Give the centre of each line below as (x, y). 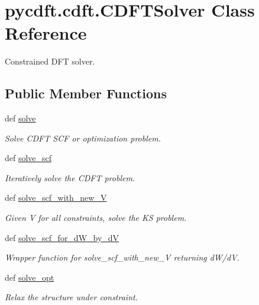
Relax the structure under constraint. (71, 297)
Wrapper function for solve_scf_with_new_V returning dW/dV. (122, 257)
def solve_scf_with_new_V (56, 198)
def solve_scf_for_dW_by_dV (62, 237)
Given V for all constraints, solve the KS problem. (96, 218)
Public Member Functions (86, 93)
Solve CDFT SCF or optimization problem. (83, 138)
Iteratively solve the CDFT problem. (70, 177)
